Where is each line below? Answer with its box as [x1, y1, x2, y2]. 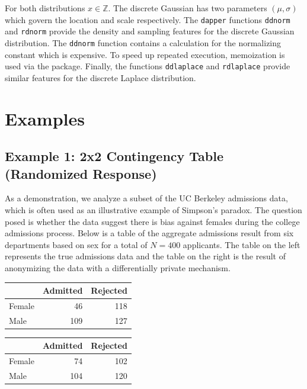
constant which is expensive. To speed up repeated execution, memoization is [5, 48, 285, 60]
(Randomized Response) [5, 164, 157, 182]
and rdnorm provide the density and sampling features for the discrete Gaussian [5, 25, 295, 37]
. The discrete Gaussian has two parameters [108, 2, 267, 14]
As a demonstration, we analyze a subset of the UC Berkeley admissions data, [5, 192, 288, 204]
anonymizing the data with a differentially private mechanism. [5, 261, 231, 274]
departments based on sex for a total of [5, 238, 148, 250]
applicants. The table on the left [183, 238, 300, 250]
